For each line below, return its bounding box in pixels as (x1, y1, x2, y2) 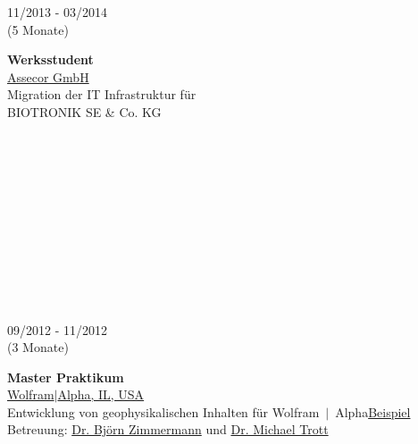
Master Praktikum (7, 367, 124, 386)
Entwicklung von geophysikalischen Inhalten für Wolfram (7, 402, 320, 421)
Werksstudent (7, 50, 94, 69)
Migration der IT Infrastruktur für (7, 85, 196, 104)
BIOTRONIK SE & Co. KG (7, 102, 162, 121)
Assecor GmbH (7, 67, 89, 86)
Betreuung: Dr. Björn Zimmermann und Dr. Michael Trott (7, 420, 329, 439)
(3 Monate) (7, 338, 69, 356)
